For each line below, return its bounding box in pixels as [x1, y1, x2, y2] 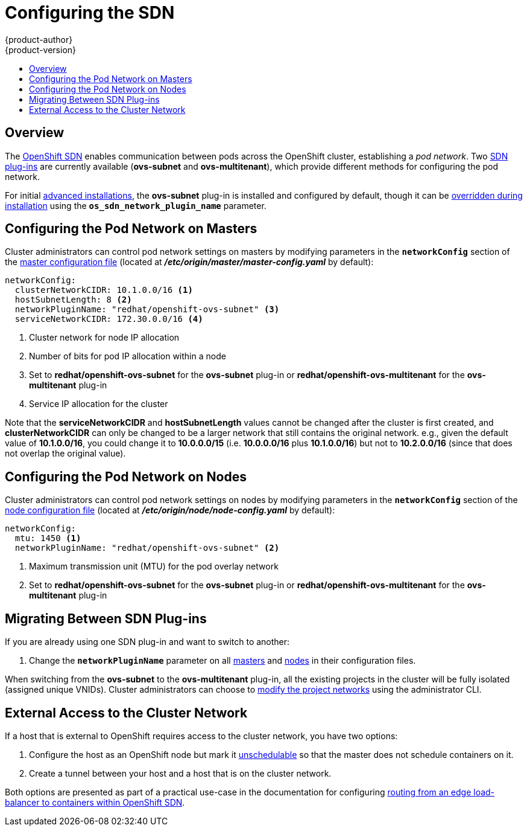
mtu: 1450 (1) [14, 533, 81, 544]
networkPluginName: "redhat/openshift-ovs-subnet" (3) [14, 304, 280, 315]
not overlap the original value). [5, 448, 126, 459]
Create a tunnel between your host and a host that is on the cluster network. [29, 768, 332, 778]
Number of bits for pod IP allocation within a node [29, 351, 226, 362]
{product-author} [5, 34, 73, 45]
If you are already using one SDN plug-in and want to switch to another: [5, 637, 290, 647]
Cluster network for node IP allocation [29, 332, 180, 343]
